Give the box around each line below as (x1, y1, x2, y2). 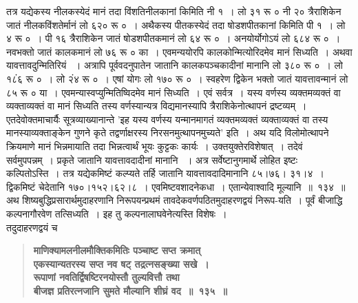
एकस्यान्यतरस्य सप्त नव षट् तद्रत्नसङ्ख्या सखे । (33, 256, 209, 271)
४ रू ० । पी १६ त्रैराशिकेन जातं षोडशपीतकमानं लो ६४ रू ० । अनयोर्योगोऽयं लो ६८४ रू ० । (6, 31, 341, 45)
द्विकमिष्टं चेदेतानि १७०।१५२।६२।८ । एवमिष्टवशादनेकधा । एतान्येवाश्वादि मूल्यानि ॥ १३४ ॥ (6, 179, 346, 194)
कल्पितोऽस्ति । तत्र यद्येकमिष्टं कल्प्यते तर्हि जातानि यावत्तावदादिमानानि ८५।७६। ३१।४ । (6, 166, 324, 180)
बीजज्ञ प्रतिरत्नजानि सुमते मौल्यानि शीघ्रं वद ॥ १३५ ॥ (33, 283, 227, 297)
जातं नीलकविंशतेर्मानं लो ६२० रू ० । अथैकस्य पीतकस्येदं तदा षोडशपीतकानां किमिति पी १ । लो (6, 17, 346, 32)
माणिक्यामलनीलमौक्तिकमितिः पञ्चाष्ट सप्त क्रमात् (33, 243, 201, 258)
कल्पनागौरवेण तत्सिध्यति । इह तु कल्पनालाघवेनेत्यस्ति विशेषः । (6, 206, 227, 220)
